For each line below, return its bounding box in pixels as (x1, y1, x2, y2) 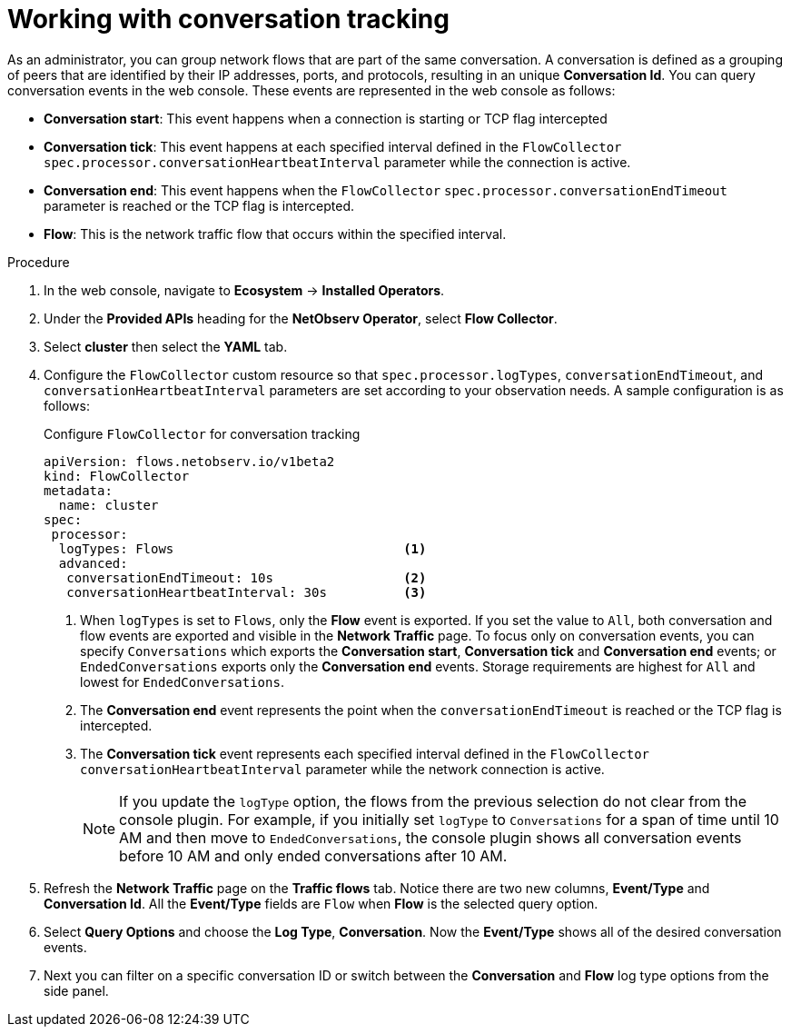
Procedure (7, 254, 70, 270)
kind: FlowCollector (44, 468, 190, 483)
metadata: (44, 482, 113, 498)
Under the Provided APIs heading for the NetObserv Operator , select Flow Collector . (44, 310, 558, 326)
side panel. (44, 982, 109, 999)
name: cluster (58, 497, 159, 512)
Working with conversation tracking (7, 4, 450, 35)
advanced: (58, 555, 128, 571)
